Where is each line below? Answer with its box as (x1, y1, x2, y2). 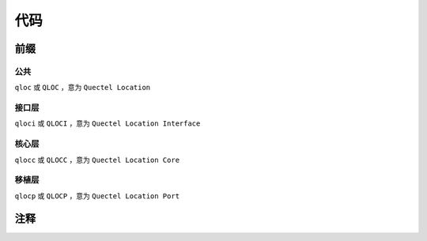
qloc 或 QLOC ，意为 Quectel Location (14, 83, 151, 92)
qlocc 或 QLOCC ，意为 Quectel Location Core (14, 155, 180, 164)
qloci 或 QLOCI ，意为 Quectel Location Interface (14, 119, 201, 128)
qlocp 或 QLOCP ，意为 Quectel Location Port (14, 190, 180, 201)
